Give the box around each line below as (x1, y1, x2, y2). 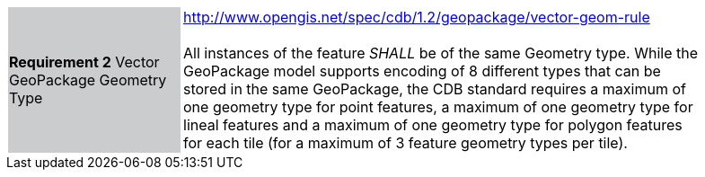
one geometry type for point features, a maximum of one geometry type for (183, 98, 693, 116)
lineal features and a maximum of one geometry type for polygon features (183, 116, 683, 134)
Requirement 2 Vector (9, 53, 160, 71)
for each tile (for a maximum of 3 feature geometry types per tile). (183, 134, 628, 152)
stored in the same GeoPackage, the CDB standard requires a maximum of (183, 80, 686, 98)
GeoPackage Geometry (9, 71, 167, 89)
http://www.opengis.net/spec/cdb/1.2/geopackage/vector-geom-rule (183, 8, 650, 26)
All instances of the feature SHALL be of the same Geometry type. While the (183, 44, 698, 62)
